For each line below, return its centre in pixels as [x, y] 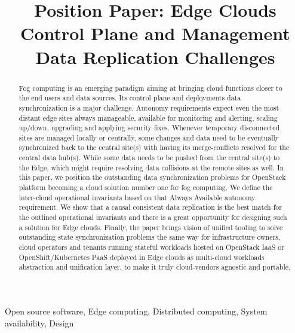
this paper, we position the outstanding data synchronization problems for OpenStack [152, 177]
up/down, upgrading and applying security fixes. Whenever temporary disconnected [149, 128]
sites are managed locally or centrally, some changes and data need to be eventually [149, 137]
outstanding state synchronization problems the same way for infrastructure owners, [150, 237]
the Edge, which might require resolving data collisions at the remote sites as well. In [151, 167]
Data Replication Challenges [155, 56]
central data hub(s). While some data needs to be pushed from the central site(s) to [149, 158]
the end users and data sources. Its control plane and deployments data [130, 98]
